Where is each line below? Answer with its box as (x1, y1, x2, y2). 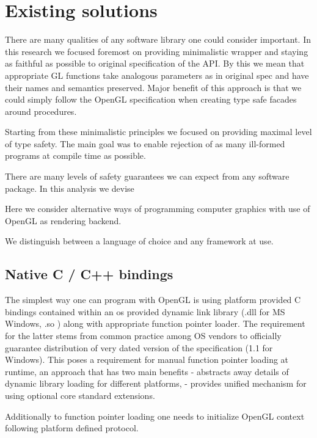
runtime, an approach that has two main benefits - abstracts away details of (5, 365, 289, 378)
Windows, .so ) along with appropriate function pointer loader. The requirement (5, 317, 305, 330)
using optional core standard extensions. (5, 389, 155, 401)
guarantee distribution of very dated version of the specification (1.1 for (5, 341, 273, 354)
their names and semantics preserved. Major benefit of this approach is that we (5, 81, 302, 93)
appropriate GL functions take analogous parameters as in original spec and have (5, 68, 309, 81)
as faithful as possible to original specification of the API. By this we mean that (5, 57, 305, 70)
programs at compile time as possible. (5, 149, 146, 162)
